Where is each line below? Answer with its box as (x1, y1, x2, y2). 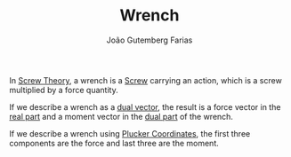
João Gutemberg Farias (106, 35, 193, 45)
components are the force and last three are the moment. (9, 137, 220, 148)
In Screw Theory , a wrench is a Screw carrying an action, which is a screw (9, 75, 282, 85)
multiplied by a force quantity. (9, 84, 118, 95)
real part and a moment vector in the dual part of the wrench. (9, 111, 234, 122)
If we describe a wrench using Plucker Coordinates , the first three (9, 128, 251, 138)
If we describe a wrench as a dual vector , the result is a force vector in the (9, 101, 281, 112)
